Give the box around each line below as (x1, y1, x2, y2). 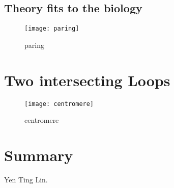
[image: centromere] (24, 100, 94, 108)
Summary (4, 145, 73, 166)
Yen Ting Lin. (4, 174, 48, 184)
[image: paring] (24, 25, 79, 33)
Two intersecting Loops (4, 69, 170, 90)
